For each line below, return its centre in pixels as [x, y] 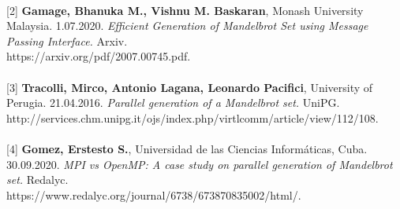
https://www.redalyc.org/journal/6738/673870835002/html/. [154, 194]
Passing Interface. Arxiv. [67, 40]
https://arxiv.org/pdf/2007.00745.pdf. [99, 56]
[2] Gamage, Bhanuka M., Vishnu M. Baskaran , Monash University [185, 10]
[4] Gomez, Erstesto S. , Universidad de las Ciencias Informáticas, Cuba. [187, 148]
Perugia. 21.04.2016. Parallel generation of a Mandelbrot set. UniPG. [173, 103]
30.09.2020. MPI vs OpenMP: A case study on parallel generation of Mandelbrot [200, 164]
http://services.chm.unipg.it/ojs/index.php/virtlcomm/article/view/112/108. [193, 117]
